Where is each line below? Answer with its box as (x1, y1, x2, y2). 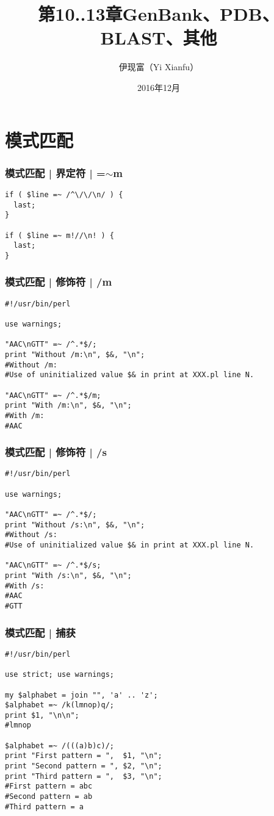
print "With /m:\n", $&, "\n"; (5, 401, 132, 410)
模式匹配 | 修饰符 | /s (5, 444, 107, 460)
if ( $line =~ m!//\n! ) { (5, 231, 114, 240)
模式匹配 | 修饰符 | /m (5, 274, 112, 289)
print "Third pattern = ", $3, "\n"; (5, 771, 162, 781)
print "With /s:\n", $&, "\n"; (5, 571, 132, 580)
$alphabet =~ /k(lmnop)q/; (5, 701, 114, 710)
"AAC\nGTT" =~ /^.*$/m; (5, 391, 101, 400)
